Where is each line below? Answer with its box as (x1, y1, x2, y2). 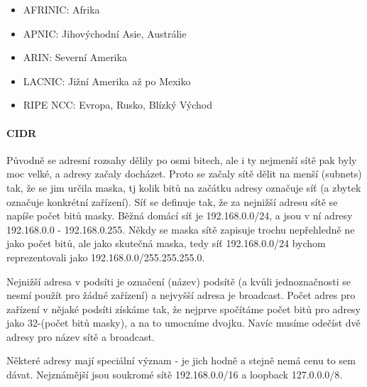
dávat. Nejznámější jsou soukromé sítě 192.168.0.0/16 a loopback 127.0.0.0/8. (6, 367, 343, 382)
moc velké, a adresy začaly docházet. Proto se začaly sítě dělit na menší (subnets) (6, 166, 362, 181)
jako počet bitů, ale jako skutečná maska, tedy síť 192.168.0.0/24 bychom (6, 236, 326, 251)
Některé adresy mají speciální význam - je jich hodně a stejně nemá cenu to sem (6, 353, 356, 368)
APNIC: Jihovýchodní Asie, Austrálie (23, 26, 187, 40)
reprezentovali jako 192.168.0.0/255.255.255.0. (6, 249, 205, 264)
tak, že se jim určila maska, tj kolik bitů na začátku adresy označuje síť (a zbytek (6, 180, 361, 195)
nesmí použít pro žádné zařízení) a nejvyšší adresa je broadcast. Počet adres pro (6, 288, 356, 302)
